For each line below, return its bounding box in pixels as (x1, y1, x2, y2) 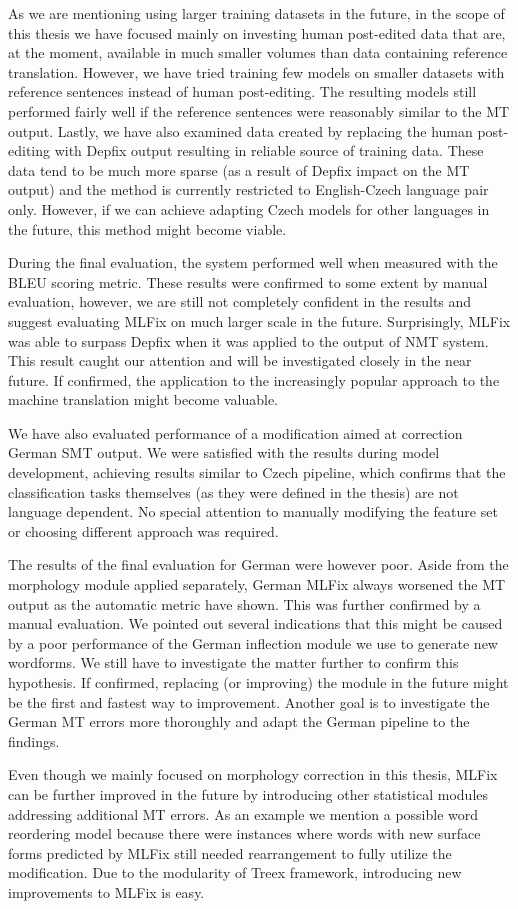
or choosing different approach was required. (8, 520, 279, 541)
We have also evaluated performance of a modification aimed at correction (8, 422, 463, 443)
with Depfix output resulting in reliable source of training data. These (54, 140, 484, 161)
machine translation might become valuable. (8, 389, 279, 410)
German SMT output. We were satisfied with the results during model (8, 442, 440, 463)
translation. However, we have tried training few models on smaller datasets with (8, 61, 505, 82)
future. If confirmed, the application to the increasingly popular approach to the (8, 369, 500, 390)
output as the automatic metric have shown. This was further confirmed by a (8, 593, 481, 614)
